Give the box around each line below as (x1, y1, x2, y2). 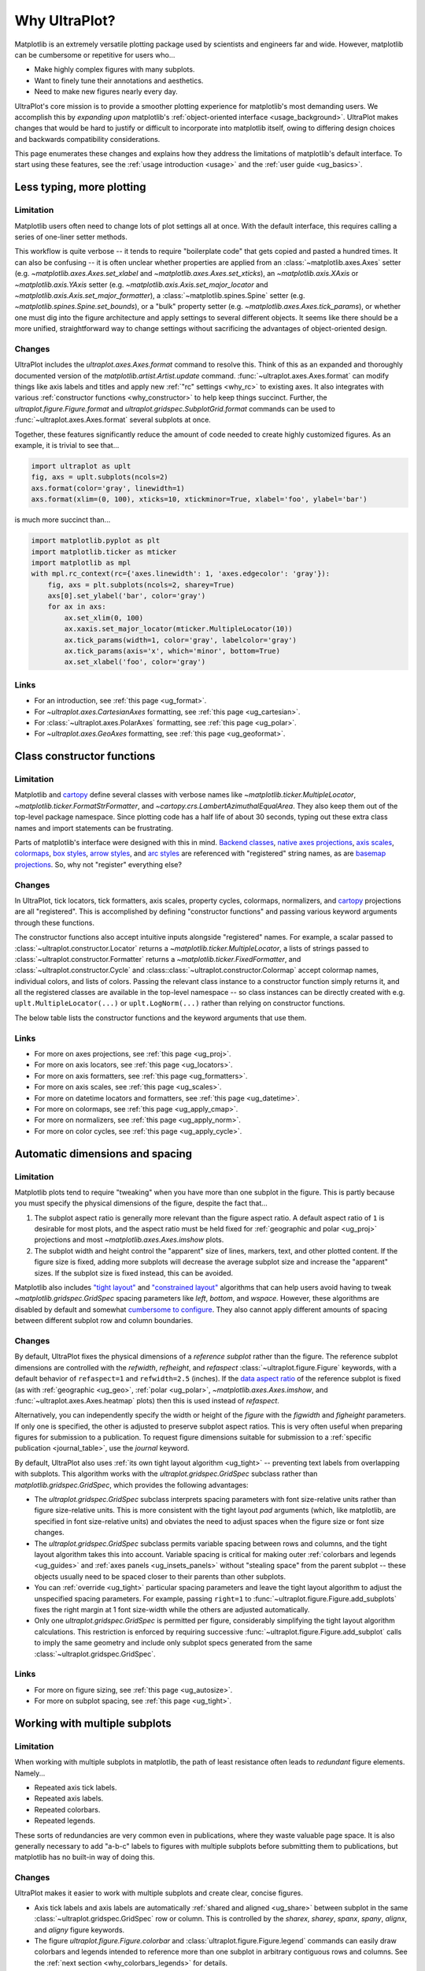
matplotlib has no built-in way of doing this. (14, 1853, 155, 1862)
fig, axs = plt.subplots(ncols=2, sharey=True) (47, 580, 235, 589)
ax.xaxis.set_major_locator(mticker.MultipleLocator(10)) (64, 624, 293, 634)
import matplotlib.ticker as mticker (31, 547, 177, 556)
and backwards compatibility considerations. (14, 134, 161, 143)
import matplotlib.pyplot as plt (31, 536, 161, 546)
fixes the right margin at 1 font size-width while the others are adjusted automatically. (34, 1604, 310, 1614)
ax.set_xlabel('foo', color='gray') (64, 658, 206, 666)
